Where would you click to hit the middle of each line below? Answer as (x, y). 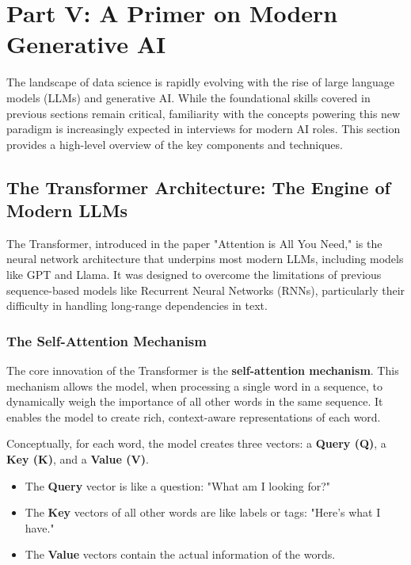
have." (40, 527)
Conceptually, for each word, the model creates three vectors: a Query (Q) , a (196, 443)
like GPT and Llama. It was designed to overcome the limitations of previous (194, 275)
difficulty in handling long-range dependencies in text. (137, 305)
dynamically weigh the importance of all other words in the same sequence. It (195, 401)
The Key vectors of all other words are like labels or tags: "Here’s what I (203, 512)
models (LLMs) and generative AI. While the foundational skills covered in (188, 97)
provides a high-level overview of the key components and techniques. (175, 144)
